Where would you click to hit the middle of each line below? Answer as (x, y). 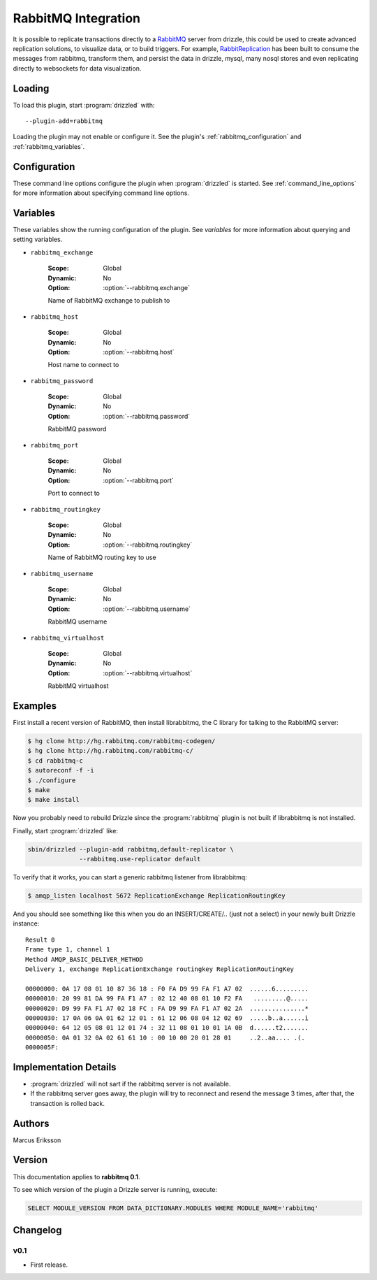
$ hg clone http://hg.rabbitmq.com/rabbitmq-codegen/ (121, 741)
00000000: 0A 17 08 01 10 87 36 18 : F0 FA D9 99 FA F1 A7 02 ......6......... (167, 988)
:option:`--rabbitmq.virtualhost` (148, 673)
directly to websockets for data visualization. (77, 68)
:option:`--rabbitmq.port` (138, 480)
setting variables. (38, 239)
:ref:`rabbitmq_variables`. (49, 146)
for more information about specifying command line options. (101, 193)
